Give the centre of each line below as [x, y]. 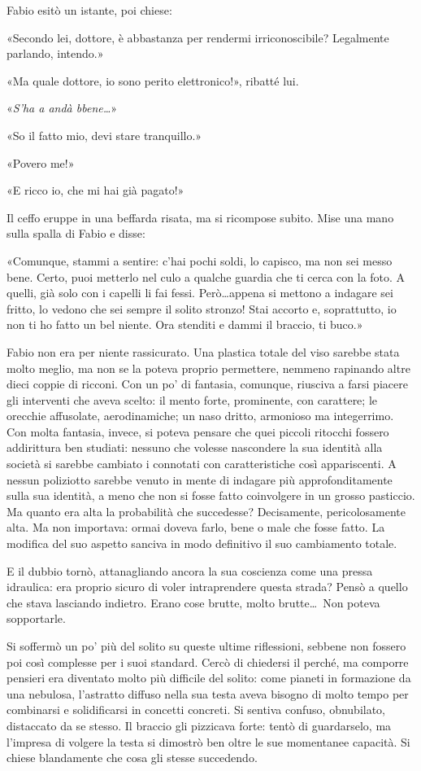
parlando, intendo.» [55, 53]
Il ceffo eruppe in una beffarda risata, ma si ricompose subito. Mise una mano [200, 217]
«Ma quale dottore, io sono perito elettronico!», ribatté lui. [153, 80]
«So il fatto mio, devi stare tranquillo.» [104, 135]
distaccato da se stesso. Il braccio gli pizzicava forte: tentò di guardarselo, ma [199, 725]
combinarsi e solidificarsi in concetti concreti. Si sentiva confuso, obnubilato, [196, 710]
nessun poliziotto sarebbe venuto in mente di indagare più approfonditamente [200, 479]
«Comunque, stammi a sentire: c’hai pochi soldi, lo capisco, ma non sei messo [200, 260]
